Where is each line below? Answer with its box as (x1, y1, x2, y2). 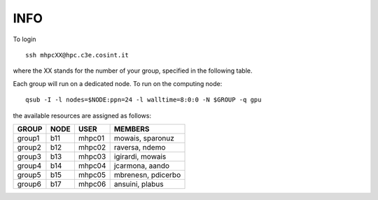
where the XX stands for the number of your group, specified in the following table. (13, 66, 253, 75)
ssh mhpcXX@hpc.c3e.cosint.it (25, 51, 129, 59)
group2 (17, 142, 41, 152)
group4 (17, 161, 42, 171)
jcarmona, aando (113, 161, 170, 171)
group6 (17, 179, 42, 189)
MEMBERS (113, 124, 150, 134)
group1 (17, 133, 40, 143)
